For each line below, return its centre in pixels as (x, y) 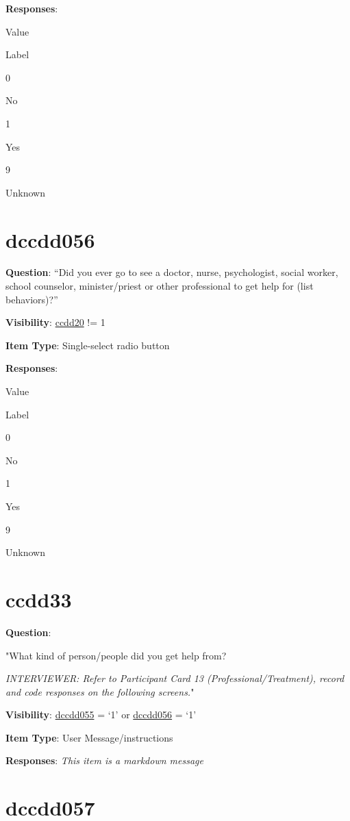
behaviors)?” (32, 299)
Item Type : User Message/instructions (89, 737)
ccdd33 (39, 599)
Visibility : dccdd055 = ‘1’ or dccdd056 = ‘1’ (101, 715)
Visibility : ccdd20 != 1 (55, 322)
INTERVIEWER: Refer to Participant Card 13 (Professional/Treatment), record (175, 678)
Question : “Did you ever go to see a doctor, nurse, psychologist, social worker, (172, 272)
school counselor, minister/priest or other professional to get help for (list (160, 286)
